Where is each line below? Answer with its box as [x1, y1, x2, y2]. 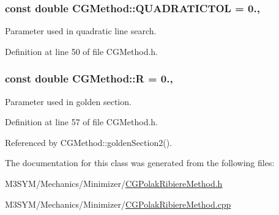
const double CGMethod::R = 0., [5, 71, 173, 86]
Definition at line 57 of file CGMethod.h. [5, 115, 158, 128]
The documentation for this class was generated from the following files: [5, 156, 275, 169]
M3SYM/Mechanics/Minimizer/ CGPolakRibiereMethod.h [5, 177, 223, 189]
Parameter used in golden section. [5, 95, 132, 107]
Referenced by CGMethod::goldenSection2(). [5, 136, 172, 148]
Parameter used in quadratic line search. [5, 24, 157, 37]
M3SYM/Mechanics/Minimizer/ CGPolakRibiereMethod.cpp [5, 197, 231, 210]
